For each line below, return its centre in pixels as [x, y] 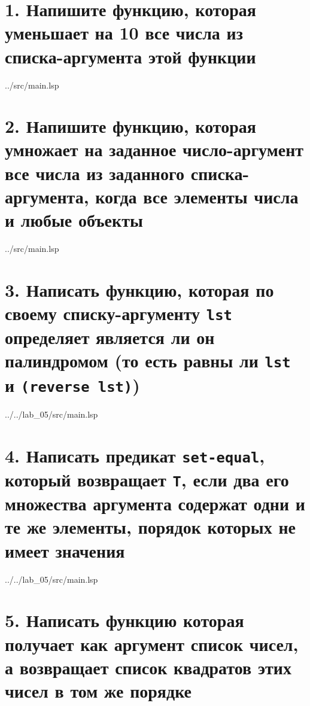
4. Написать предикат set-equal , [135, 455]
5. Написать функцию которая [124, 620]
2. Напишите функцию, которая [130, 126]
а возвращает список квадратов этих [148, 667]
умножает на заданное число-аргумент [154, 149]
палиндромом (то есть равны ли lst [148, 360]
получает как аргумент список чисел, [152, 643]
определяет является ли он [110, 337]
